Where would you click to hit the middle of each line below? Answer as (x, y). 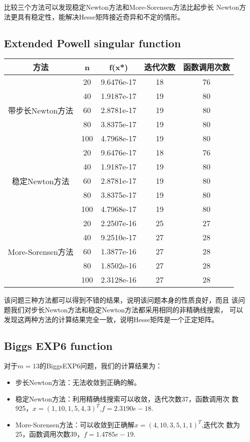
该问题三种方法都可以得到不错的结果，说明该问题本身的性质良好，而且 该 (121, 300)
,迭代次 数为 (221, 424)
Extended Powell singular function (93, 43)
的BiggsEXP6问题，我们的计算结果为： (101, 366)
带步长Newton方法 (41, 110)
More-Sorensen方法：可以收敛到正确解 (75, 424)
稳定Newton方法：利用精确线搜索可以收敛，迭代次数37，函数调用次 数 (127, 398)
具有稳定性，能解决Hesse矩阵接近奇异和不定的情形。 (101, 16)
